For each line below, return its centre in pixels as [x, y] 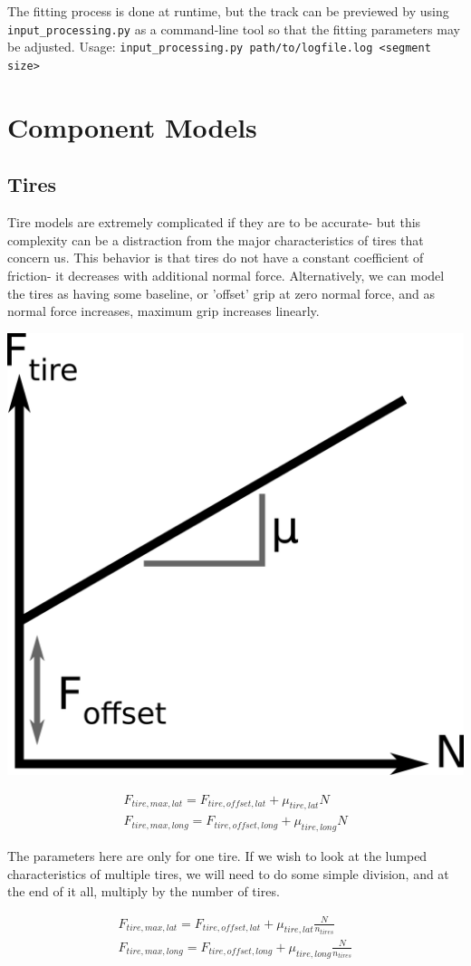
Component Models [132, 126]
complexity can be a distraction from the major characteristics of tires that [216, 239]
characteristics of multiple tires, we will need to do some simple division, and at [228, 873]
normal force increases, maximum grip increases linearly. [163, 311]
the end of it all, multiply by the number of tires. [144, 891]
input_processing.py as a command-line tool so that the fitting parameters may [234, 29]
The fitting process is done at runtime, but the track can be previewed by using [228, 11]
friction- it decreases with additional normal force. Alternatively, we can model [226, 275]
